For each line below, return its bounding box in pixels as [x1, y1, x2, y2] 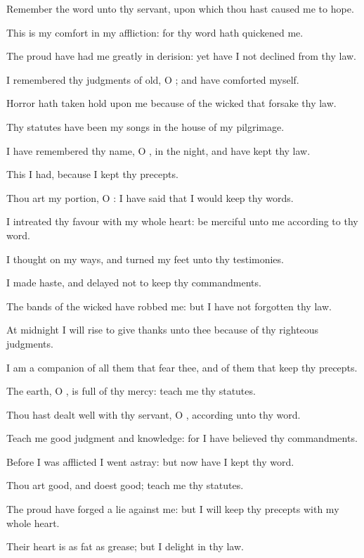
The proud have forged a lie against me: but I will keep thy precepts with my [6, 502, 339, 516]
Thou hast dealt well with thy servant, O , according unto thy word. [6, 407, 301, 421]
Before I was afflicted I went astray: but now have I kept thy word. [6, 454, 294, 469]
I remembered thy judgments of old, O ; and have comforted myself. [6, 72, 299, 87]
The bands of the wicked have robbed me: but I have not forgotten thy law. [6, 298, 332, 313]
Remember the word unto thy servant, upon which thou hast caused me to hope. [6, 1, 354, 15]
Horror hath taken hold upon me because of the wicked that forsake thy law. [6, 96, 337, 110]
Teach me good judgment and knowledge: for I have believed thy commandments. [6, 431, 358, 445]
